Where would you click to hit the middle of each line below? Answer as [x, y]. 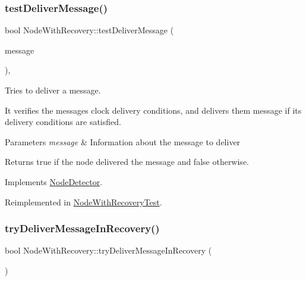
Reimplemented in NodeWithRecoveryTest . [83, 202]
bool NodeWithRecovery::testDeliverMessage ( [89, 30]
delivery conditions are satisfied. [63, 122]
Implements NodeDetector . [54, 181]
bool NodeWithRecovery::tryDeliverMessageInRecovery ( [108, 250]
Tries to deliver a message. [53, 90]
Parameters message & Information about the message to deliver [123, 141]
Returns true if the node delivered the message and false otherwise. [127, 162]
